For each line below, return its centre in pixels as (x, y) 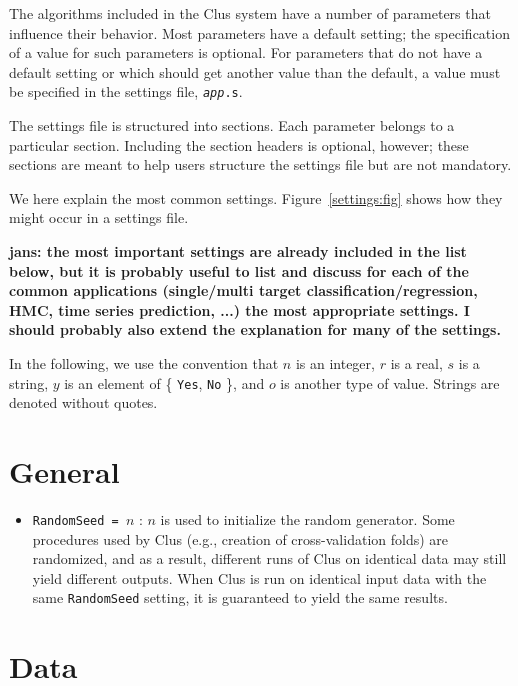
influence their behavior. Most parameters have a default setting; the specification (259, 32)
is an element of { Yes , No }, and (164, 382)
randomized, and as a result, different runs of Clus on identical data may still (269, 558)
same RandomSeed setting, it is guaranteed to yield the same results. (240, 597)
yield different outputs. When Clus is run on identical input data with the (259, 577)
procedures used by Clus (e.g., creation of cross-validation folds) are (240, 538)
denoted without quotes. (83, 402)
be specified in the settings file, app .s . (126, 91)
